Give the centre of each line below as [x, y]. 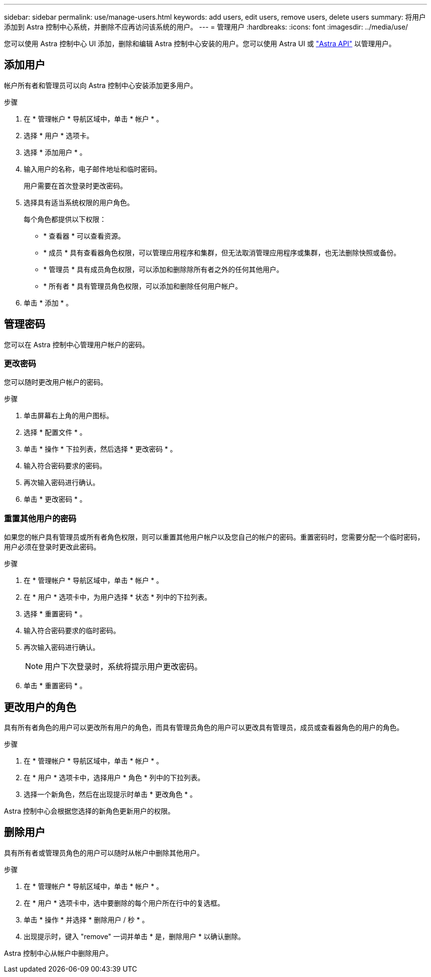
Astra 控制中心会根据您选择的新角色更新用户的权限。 [89, 811]
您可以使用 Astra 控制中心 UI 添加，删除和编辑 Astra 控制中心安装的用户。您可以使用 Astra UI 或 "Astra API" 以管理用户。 [200, 44]
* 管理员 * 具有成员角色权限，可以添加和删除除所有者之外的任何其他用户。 [163, 269]
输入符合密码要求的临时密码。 [72, 631]
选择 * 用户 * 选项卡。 [59, 135]
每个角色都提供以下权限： [65, 219]
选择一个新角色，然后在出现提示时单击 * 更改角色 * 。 [110, 794]
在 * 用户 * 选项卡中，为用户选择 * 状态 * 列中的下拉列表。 [118, 597]
